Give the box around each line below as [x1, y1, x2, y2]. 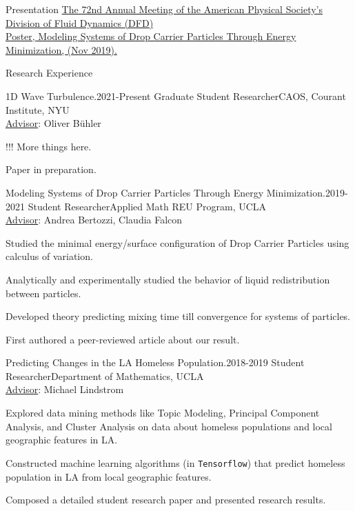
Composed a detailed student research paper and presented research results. [6, 492, 326, 507]
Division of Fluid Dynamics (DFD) [6, 15, 154, 30]
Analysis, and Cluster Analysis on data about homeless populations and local [6, 419, 332, 433]
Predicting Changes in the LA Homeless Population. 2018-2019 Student [6, 355, 305, 370]
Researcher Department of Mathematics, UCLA [6, 368, 204, 383]
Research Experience [6, 66, 93, 80]
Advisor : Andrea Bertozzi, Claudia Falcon [6, 212, 183, 227]
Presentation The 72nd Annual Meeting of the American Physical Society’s [6, 2, 323, 16]
